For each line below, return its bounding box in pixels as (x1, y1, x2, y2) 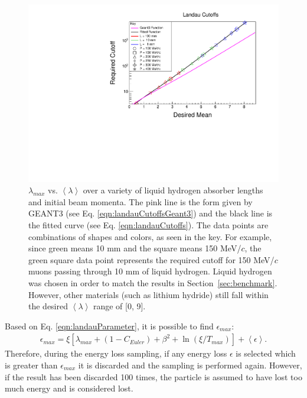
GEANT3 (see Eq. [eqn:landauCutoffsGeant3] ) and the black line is (28, 207, 273, 219)
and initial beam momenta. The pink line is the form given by (28, 195, 253, 208)
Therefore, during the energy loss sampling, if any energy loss (5, 347, 227, 360)
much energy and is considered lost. (5, 382, 133, 394)
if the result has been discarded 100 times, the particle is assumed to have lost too (5, 370, 302, 383)
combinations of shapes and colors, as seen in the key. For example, (28, 230, 272, 242)
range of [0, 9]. (93, 300, 146, 312)
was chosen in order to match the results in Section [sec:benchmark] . (28, 277, 277, 289)
